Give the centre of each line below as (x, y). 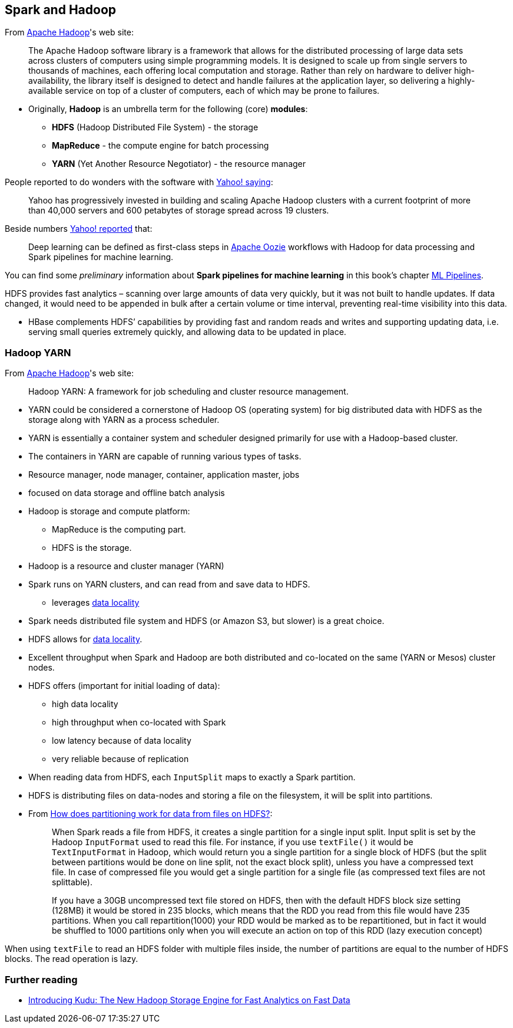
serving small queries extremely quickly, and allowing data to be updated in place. (187, 332)
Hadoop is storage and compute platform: (109, 511)
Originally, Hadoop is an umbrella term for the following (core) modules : (168, 109)
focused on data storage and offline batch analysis (127, 493)
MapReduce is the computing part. (119, 530)
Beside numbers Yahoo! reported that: (79, 229)
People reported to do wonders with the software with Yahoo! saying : (139, 182)
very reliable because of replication (120, 759)
